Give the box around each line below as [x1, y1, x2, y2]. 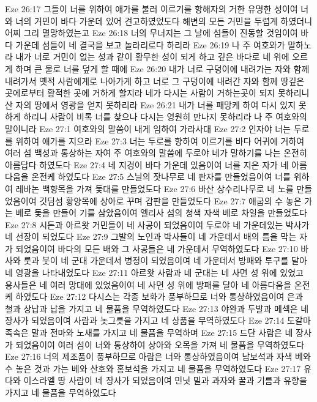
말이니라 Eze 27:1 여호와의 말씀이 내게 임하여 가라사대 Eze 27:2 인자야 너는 [5, 122, 291, 135]
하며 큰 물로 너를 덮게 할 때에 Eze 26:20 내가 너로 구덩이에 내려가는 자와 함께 [15, 62, 310, 75]
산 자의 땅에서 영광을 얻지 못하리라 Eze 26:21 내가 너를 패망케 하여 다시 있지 [5, 98, 296, 111]
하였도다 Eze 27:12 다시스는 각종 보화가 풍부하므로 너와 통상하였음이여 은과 [15, 290, 303, 303]
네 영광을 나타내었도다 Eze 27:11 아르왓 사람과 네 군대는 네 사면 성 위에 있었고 [5, 266, 304, 279]
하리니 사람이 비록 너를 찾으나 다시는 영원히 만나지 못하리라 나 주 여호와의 [23, 110, 307, 123]
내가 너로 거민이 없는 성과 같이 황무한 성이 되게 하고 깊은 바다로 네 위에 [15, 50, 289, 63]
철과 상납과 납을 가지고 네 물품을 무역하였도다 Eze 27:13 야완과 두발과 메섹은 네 [5, 302, 309, 315]
